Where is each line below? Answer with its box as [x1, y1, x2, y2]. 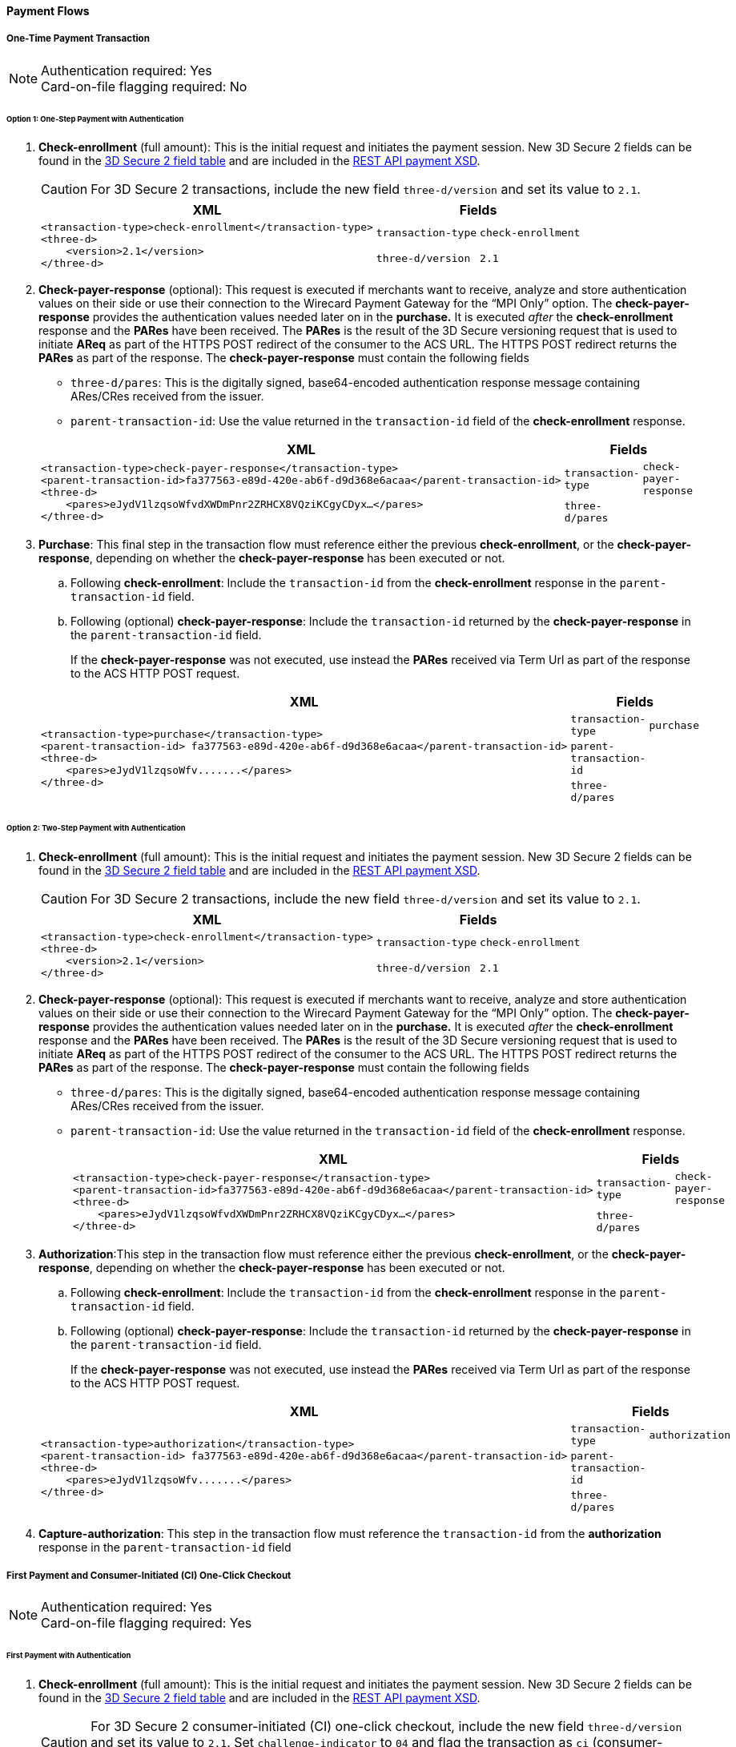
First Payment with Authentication [6, 1650, 131, 1660]
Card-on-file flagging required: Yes [41, 1614, 252, 1631]
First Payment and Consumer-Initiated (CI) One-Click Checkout [6, 1569, 292, 1581]
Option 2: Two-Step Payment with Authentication [6, 823, 186, 833]
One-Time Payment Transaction [6, 33, 150, 45]
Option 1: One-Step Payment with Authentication [6, 114, 184, 123]
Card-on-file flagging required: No [41, 78, 247, 95]
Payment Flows [6, 4, 90, 18]
